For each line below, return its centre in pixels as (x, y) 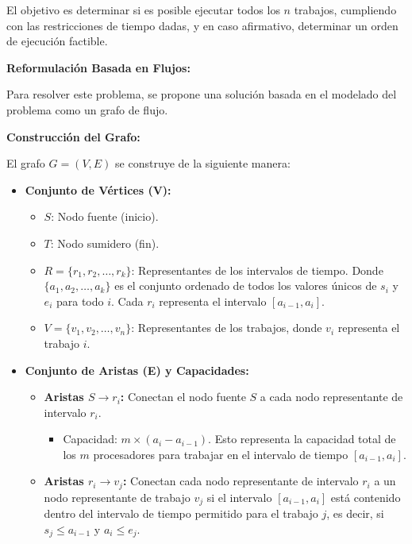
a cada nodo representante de (331, 397)
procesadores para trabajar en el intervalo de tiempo (221, 454)
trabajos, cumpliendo (345, 10)
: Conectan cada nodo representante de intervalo (241, 481)
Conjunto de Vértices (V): (98, 189)
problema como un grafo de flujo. (87, 109)
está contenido (366, 497)
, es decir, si (355, 513)
